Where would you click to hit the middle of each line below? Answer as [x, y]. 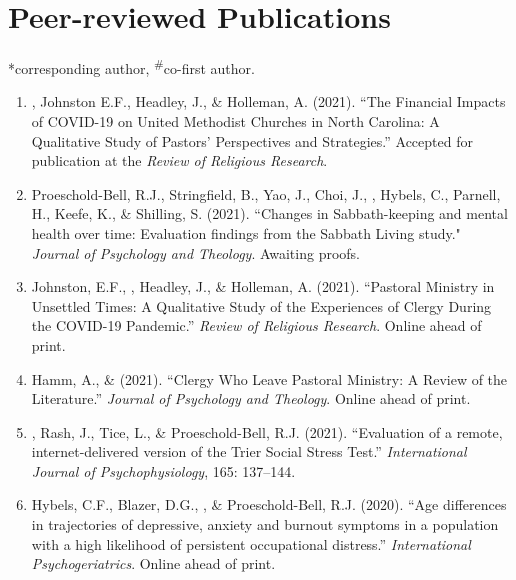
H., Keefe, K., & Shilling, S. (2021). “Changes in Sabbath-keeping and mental [269, 213]
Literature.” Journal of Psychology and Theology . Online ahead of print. [251, 398]
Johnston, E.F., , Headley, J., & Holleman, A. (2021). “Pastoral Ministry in [263, 286]
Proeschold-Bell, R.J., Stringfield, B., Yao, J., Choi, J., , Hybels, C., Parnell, [266, 193]
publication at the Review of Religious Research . [179, 160]
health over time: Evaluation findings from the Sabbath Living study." [246, 232]
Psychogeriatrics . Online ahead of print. [153, 563]
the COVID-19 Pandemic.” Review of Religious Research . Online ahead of [256, 325]
